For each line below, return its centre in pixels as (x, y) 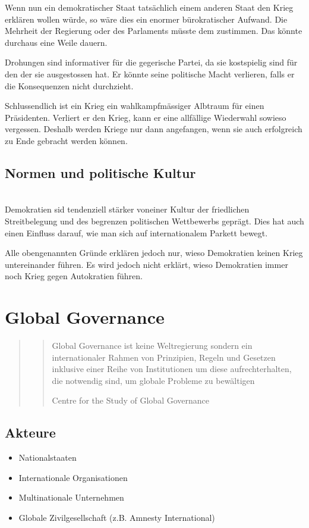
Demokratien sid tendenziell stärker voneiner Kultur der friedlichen (127, 209)
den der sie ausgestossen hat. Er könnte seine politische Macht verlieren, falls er (150, 74)
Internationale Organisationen (73, 477)
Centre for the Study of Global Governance (130, 400)
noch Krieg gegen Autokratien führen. (74, 276)
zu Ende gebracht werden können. (66, 140)
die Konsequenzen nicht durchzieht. (69, 85)
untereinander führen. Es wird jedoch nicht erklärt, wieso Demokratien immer (146, 264)
